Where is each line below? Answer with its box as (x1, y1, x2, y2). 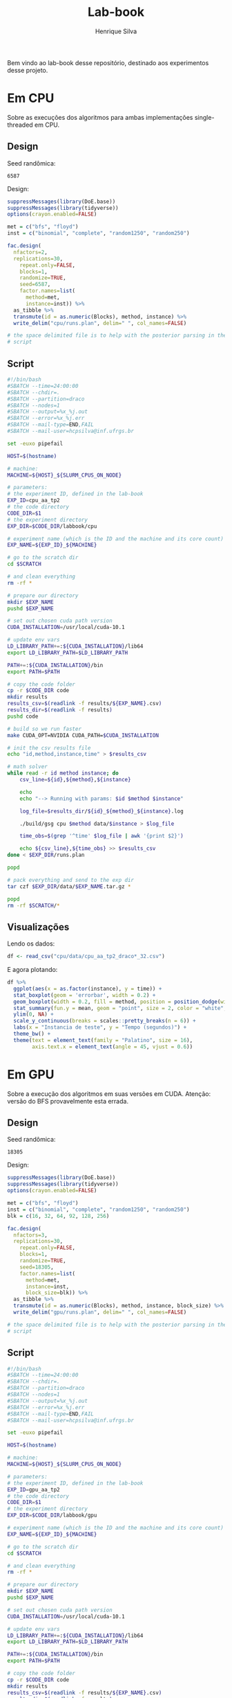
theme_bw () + (13, 1030, 51, 1038)
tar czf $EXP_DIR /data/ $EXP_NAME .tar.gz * (7, 883, 131, 890)
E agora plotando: (7, 966, 58, 974)
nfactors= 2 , (13, 249, 48, 256)
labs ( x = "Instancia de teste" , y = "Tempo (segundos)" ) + (13, 1024, 187, 1031)
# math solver (7, 763, 48, 770)
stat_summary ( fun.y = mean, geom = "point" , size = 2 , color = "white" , (13, 1005, 227, 1011)
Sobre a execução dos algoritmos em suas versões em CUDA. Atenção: (7, 1089, 211, 1098)
